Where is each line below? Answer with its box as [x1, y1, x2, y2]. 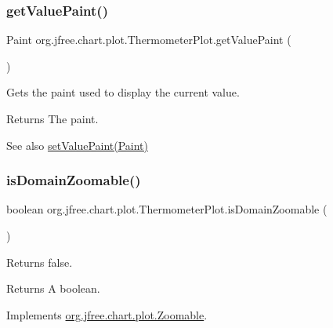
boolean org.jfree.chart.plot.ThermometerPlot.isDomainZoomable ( [6, 201, 328, 217]
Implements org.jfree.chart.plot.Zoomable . [6, 306, 208, 323]
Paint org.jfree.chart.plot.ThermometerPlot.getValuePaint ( [6, 31, 291, 48]
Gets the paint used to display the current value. [6, 84, 240, 100]
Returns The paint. [6, 111, 99, 126]
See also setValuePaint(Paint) [6, 137, 149, 153]
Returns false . [6, 253, 73, 270]
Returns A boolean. [6, 280, 100, 297]
